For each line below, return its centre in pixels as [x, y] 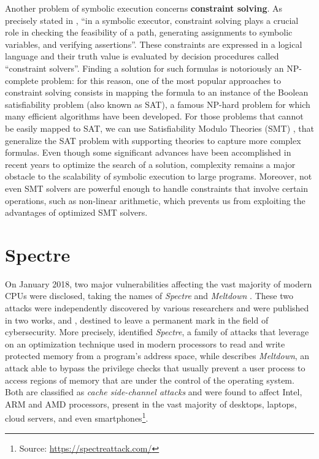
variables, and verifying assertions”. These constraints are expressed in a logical [154, 44]
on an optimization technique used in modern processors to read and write [145, 343]
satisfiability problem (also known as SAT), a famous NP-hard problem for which [158, 104]
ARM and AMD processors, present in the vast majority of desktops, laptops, [151, 404]
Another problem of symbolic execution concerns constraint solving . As [144, 8]
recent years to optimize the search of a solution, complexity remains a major [150, 164]
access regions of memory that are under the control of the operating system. [150, 380]
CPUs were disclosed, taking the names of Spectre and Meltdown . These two [149, 296]
